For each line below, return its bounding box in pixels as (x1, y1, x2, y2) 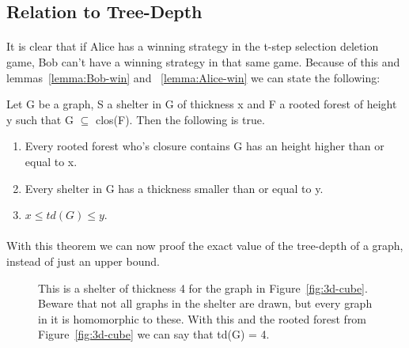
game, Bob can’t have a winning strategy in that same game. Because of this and (6, 53, 400, 70)
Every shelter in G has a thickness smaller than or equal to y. (25, 180, 324, 196)
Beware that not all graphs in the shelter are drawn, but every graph (38, 295, 373, 312)
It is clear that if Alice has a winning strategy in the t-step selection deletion (6, 38, 379, 55)
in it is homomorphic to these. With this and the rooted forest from (38, 310, 367, 327)
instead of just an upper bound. (6, 252, 160, 269)
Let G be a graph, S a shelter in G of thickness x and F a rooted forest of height (6, 96, 397, 112)
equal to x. (25, 153, 78, 169)
